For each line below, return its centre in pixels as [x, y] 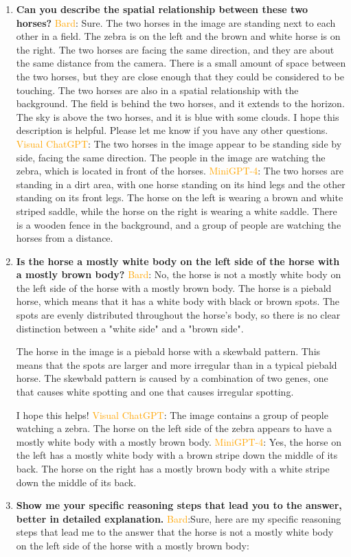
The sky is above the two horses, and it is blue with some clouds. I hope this [178, 116]
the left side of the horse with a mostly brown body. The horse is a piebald [174, 287]
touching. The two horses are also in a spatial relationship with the [157, 90]
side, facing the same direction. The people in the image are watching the [171, 157]
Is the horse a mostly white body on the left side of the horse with [178, 261]
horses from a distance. [65, 238]
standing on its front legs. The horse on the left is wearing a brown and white [180, 197]
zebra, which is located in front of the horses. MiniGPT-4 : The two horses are [180, 171]
